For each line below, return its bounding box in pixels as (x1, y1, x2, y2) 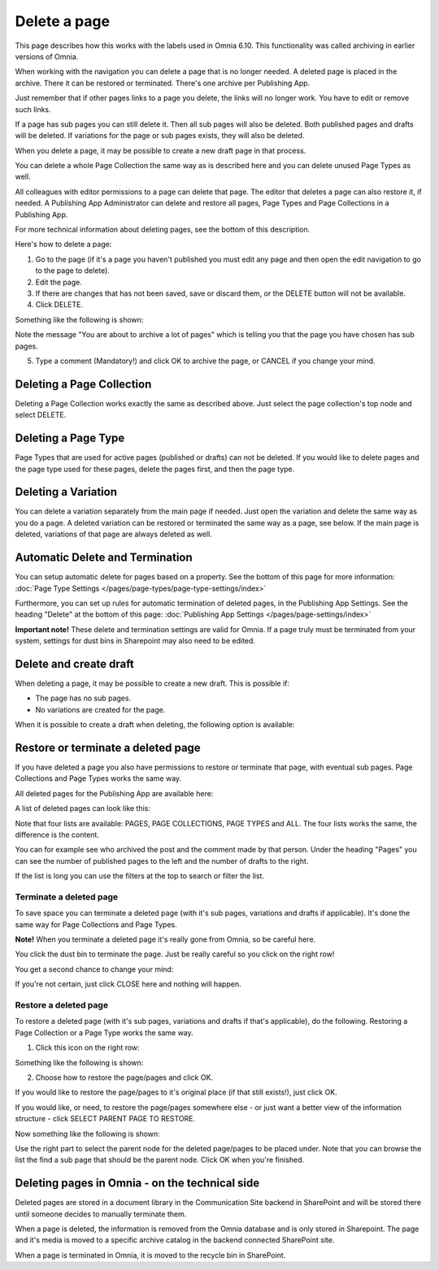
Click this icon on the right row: (35, 1042, 140, 1052)
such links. (15, 104, 52, 114)
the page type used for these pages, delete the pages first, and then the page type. (15, 464, 295, 474)
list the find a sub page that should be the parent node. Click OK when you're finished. (15, 1155, 305, 1165)
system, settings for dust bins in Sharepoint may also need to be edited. (15, 636, 256, 646)
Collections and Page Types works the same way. (15, 774, 182, 783)
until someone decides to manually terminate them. (15, 1209, 187, 1219)
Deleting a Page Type (15, 431, 125, 445)
